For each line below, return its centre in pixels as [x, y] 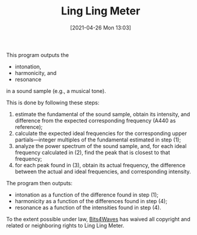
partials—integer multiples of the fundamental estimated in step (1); [98, 140]
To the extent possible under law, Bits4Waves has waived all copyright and [98, 219]
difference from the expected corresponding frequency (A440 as [95, 120]
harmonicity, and [36, 73]
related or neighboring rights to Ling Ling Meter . [65, 225]
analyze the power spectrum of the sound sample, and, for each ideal [101, 146]
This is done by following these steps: [53, 103]
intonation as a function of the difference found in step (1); [87, 195]
